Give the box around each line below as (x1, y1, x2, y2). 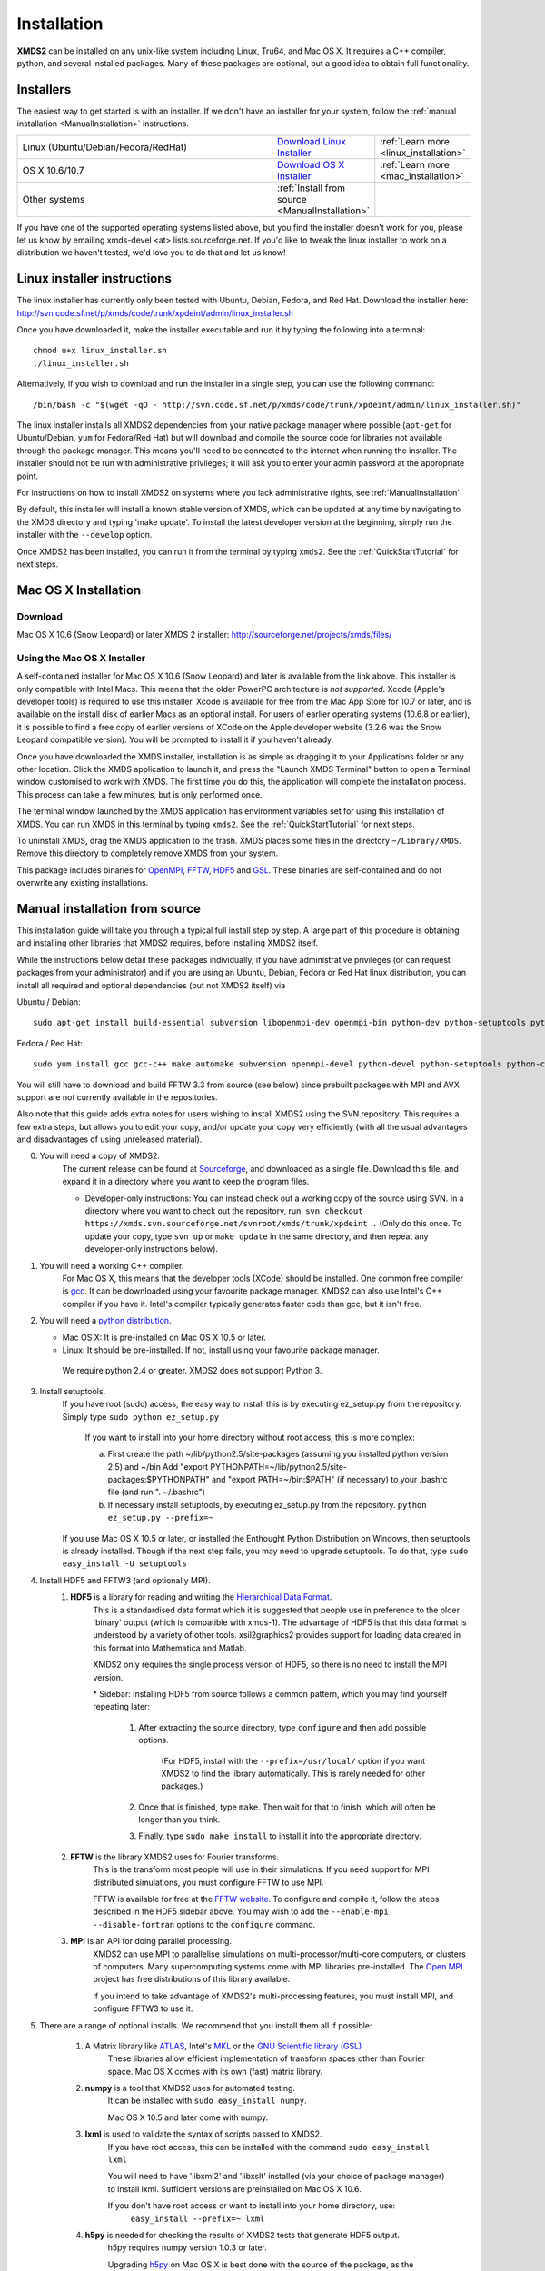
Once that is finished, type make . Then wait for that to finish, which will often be (138, 1801, 436, 1812)
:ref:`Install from (277, 182, 345, 194)
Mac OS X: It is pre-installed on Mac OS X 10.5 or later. (62, 1332, 267, 1343)
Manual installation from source (16, 900, 202, 917)
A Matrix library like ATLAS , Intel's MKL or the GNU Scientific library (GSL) (84, 2040, 362, 2051)
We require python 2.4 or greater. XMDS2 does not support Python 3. (62, 1365, 322, 1376)
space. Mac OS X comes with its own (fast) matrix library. (107, 2066, 322, 2077)
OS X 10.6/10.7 (22, 164, 84, 176)
